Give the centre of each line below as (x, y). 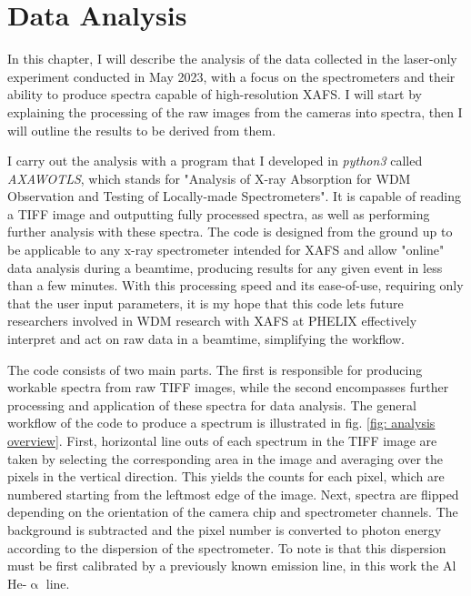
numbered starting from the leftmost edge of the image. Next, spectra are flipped (233, 494)
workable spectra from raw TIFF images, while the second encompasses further (228, 387)
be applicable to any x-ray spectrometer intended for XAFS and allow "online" (226, 250)
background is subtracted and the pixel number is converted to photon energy (225, 529)
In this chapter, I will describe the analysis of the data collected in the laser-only (232, 59)
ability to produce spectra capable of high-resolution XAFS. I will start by (215, 94)
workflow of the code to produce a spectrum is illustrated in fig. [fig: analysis (221, 423)
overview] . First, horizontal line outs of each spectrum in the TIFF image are (222, 440)
